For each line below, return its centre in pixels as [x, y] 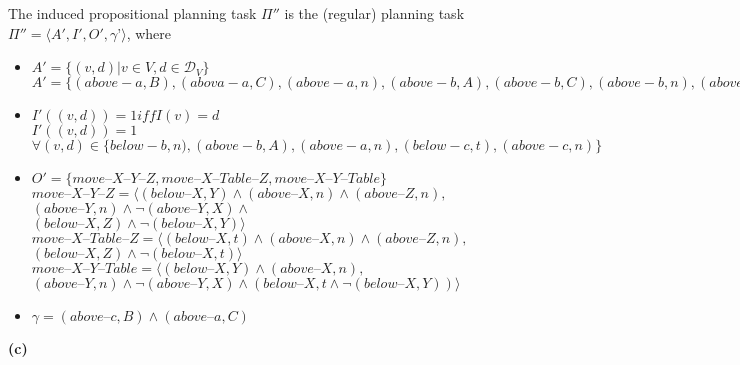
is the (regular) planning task [374, 13]
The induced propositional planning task [132, 13]
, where [149, 32]
